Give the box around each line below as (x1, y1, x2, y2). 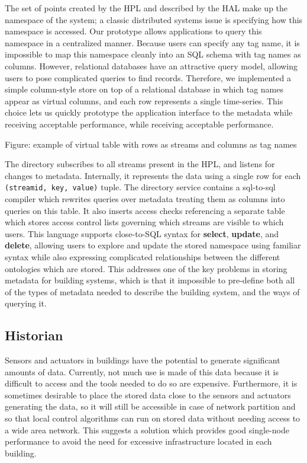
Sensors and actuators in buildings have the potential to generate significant (5, 354, 280, 366)
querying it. (5, 297, 47, 309)
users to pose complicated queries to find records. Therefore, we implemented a (5, 71, 291, 84)
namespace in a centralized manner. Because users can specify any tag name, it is (5, 36, 300, 49)
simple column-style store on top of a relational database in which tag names (5, 83, 283, 95)
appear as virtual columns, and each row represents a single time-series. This (5, 94, 283, 107)
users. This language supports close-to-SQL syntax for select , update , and (5, 227, 279, 240)
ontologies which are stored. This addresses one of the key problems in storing (5, 262, 287, 274)
